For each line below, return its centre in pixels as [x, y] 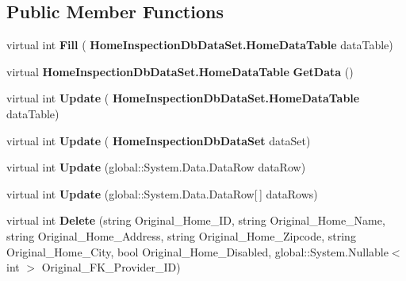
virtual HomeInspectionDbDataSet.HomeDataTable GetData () [180, 71]
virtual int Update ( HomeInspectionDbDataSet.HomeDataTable [183, 98]
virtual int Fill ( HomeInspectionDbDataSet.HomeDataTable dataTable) [200, 45]
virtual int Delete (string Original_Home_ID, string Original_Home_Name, [196, 220]
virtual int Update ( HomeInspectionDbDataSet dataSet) [159, 140]
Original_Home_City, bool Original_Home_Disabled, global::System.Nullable [197, 251]
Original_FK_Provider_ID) [111, 267]
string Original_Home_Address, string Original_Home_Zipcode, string [181, 235]
